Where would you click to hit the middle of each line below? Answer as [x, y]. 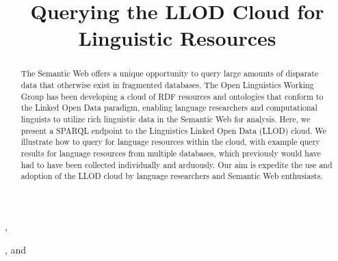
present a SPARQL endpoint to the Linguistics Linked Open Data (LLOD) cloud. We [173, 130]
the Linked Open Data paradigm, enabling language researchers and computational [169, 108]
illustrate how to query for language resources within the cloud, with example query [170, 142]
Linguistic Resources [177, 38]
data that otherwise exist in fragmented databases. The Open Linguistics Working [167, 85]
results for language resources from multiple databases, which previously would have [171, 153]
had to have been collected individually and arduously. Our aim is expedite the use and [177, 164]
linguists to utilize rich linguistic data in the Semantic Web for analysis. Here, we [166, 119]
